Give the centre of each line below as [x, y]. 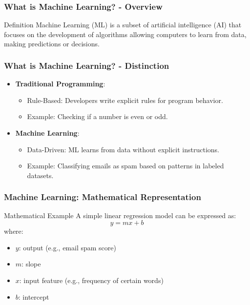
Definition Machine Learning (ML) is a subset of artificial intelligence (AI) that [123, 25]
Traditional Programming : [60, 84]
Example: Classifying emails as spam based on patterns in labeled [125, 166]
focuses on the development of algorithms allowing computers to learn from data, [125, 34]
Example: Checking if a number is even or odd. [97, 116]
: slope [31, 264]
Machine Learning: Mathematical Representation [103, 197]
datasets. [40, 175]
